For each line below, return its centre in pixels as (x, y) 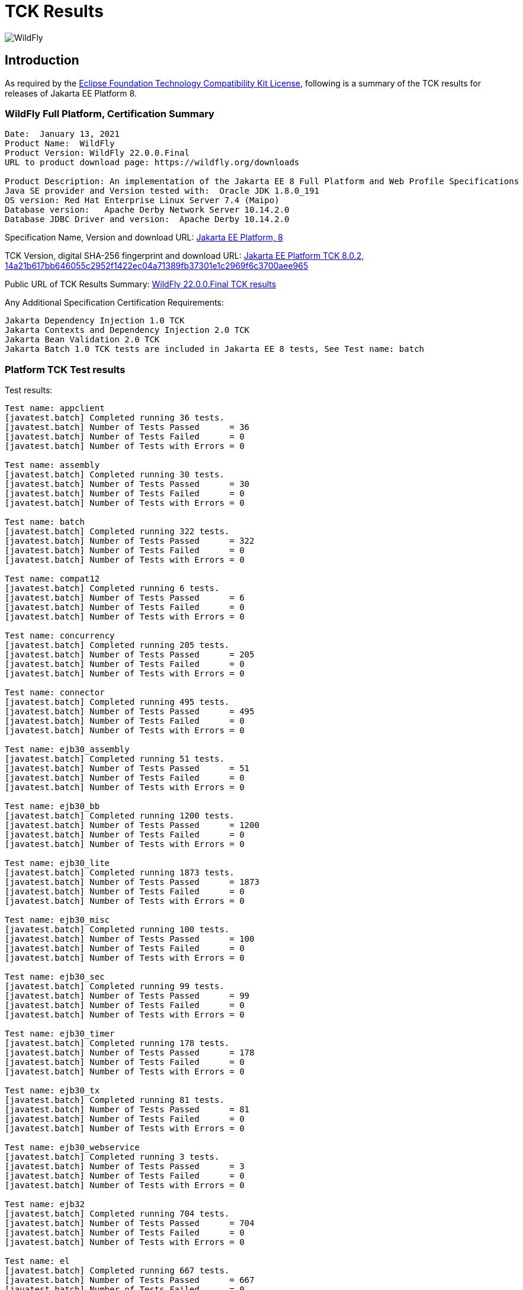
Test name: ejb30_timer (60, 1034)
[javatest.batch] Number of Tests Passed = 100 (130, 939)
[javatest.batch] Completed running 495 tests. (117, 702)
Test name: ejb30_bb (52, 806)
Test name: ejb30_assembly (67, 750)
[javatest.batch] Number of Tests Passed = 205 (130, 655)
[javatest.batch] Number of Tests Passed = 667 (130, 1280)
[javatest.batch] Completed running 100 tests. (117, 930)
